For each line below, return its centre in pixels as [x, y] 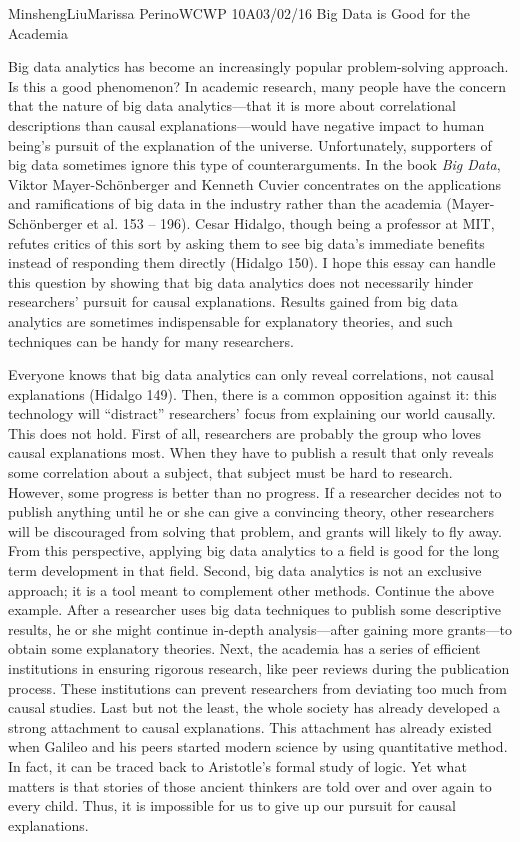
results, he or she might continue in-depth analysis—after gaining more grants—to [260, 628]
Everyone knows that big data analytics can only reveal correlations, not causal [251, 374]
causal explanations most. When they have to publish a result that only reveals [251, 452]
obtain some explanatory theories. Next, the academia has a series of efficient [244, 648]
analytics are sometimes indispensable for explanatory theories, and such [230, 320]
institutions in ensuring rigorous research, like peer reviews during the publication [259, 668]
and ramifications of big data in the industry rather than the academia [225, 203]
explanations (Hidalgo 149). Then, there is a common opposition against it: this [252, 393]
